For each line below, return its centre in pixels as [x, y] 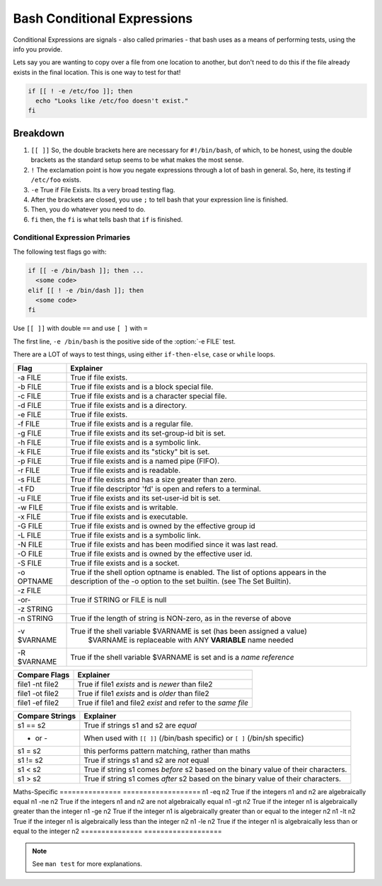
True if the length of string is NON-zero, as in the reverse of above [181, 618]
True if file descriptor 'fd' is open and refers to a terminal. [166, 489]
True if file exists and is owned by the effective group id [163, 525]
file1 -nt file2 [38, 684]
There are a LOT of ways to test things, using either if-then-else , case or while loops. [144, 354]
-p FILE [29, 461]
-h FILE [29, 442]
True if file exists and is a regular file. [132, 424]
